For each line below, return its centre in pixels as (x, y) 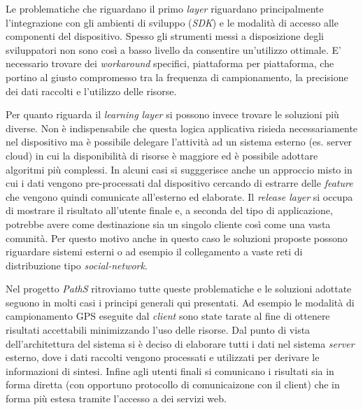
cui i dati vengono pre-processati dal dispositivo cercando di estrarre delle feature (179, 183)
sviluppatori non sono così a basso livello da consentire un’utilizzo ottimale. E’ (173, 49)
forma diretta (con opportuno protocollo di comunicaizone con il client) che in (173, 384)
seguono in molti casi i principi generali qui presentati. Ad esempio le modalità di (180, 302)
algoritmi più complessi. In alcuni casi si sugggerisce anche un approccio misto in (179, 169)
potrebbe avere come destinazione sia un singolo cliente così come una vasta (168, 224)
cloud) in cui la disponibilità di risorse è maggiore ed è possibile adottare (162, 155)
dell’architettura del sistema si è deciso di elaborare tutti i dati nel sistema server (180, 343)
